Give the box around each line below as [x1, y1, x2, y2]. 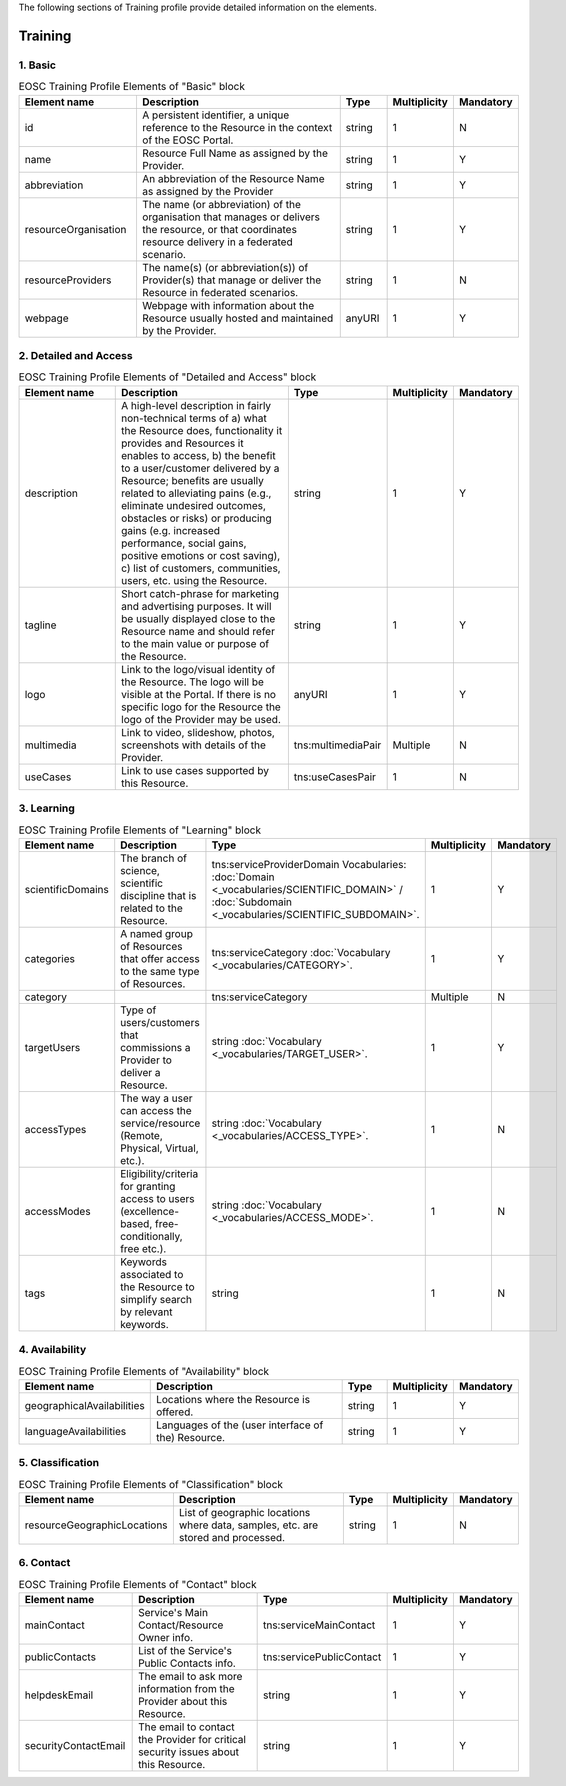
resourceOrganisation [24, 222, 127, 236]
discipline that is [120, 888, 197, 902]
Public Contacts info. [138, 1656, 237, 1670]
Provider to [120, 1053, 172, 1067]
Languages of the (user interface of [155, 1418, 324, 1432]
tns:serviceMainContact [262, 1618, 376, 1632]
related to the [120, 901, 184, 915]
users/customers [120, 1015, 200, 1029]
